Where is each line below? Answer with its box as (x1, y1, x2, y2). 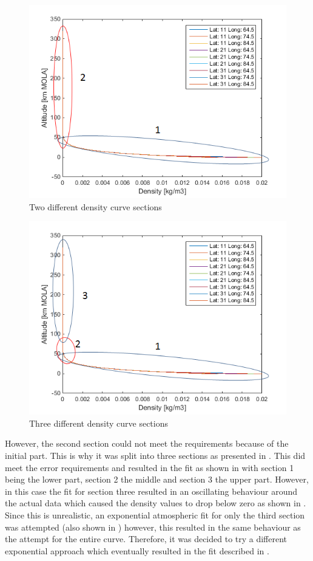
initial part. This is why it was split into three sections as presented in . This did (5, 449, 306, 461)
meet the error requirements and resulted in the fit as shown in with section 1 (5, 461, 294, 473)
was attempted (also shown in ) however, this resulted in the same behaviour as (5, 520, 301, 533)
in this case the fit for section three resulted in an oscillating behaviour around (5, 484, 298, 497)
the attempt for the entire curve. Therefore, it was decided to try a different (5, 532, 288, 545)
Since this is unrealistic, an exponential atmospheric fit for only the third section (5, 508, 305, 521)
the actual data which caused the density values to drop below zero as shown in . (5, 497, 306, 509)
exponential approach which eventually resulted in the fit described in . (5, 544, 269, 557)
